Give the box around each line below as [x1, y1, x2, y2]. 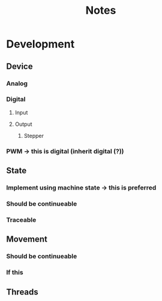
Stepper [23, 132, 44, 139]
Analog [6, 79, 28, 88]
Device [6, 61, 33, 71]
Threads [6, 287, 39, 297]
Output [14, 121, 32, 128]
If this [6, 268, 23, 276]
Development [6, 37, 75, 51]
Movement [6, 234, 48, 245]
